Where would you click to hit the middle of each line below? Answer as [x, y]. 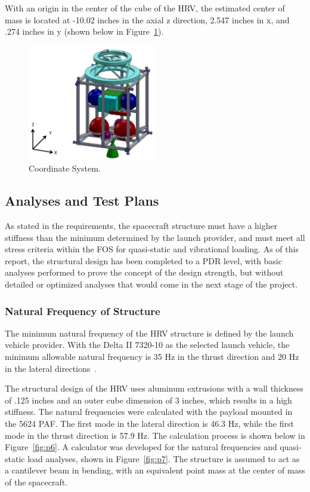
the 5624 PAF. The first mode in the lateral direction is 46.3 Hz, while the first [149, 423]
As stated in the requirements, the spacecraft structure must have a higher [141, 226]
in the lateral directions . [51, 368]
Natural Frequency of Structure [83, 311]
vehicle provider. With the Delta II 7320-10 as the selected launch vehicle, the [147, 345]
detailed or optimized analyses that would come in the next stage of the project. [151, 284]
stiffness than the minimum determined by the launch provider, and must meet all [155, 237]
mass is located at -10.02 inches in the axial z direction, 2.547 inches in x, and [147, 19]
